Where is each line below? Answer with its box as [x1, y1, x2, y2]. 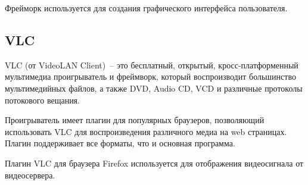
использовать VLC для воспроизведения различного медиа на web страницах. [5, 125, 287, 137]
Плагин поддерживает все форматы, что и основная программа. [5, 137, 235, 149]
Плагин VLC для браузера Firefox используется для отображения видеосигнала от [5, 156, 304, 169]
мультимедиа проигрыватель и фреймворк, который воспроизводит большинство [5, 70, 296, 83]
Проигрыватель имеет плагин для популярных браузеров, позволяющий [5, 114, 265, 126]
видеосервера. [5, 168, 55, 181]
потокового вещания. [5, 93, 80, 106]
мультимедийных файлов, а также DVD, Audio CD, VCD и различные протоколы [5, 81, 303, 94]
